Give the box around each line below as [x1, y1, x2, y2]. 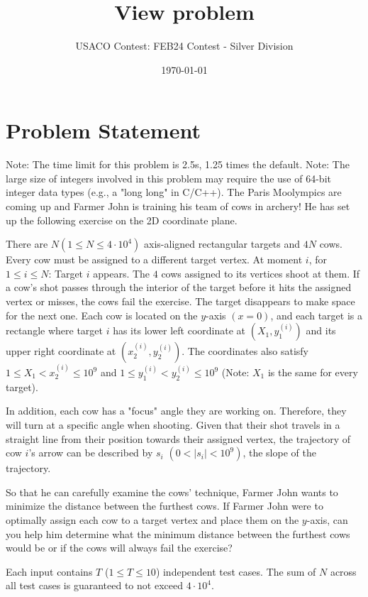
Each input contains [6, 564, 93, 579]
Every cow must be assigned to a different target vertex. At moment [6, 252, 303, 267]
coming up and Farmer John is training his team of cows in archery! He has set [6, 199, 350, 214]
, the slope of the [242, 445, 316, 460]
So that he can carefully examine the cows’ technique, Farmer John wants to [6, 484, 338, 499]
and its [306, 323, 336, 338]
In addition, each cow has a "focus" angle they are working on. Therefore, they [6, 403, 347, 418]
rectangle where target [6, 323, 103, 338]
